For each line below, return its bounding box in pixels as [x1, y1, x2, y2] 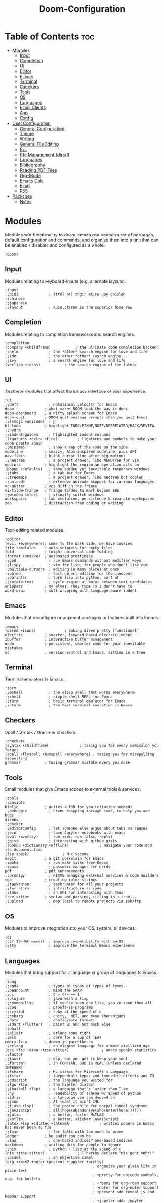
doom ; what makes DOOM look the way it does [5, 406, 128, 412]
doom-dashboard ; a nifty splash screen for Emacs [5, 411, 117, 416]
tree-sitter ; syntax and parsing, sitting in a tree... [5, 894, 137, 900]
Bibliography [19, 162, 46, 168]
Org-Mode [19, 172, 41, 178]
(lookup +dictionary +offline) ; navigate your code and [5, 843, 152, 848]
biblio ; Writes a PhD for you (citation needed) [5, 805, 133, 810]
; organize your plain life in [93, 1164, 157, 1169]
